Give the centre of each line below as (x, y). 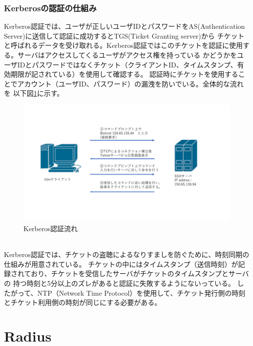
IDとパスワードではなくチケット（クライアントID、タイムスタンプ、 (127, 64)
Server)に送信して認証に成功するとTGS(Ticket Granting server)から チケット (124, 35)
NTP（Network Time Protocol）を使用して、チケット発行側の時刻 (141, 292)
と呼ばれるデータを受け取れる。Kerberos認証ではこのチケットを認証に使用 (123, 45)
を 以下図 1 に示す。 (34, 93)
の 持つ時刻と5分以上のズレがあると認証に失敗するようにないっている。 (119, 283)
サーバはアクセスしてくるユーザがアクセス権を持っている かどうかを (127, 55)
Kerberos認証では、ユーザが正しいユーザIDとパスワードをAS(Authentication (125, 26)
